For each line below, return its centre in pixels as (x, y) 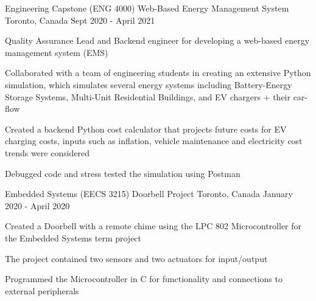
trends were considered (47, 152)
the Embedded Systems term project (73, 237)
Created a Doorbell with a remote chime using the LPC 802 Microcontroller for (153, 226)
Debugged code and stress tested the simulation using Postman (123, 173)
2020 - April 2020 (37, 205)
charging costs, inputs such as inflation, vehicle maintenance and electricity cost (154, 141)
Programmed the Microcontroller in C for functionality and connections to (144, 279)
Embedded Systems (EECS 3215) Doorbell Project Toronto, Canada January (149, 194)
